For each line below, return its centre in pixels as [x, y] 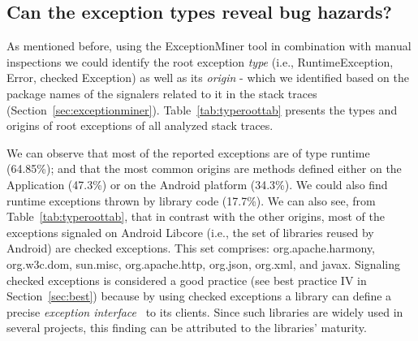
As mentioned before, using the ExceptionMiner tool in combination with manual [209, 46]
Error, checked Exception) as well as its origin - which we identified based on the [208, 78]
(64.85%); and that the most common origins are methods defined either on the [204, 168]
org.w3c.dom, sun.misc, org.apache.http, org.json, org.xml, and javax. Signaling [204, 263]
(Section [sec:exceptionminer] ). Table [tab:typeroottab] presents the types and [202, 109]
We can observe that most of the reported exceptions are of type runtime [188, 152]
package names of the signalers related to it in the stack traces [162, 93]
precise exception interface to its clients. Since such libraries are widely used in [205, 311]
